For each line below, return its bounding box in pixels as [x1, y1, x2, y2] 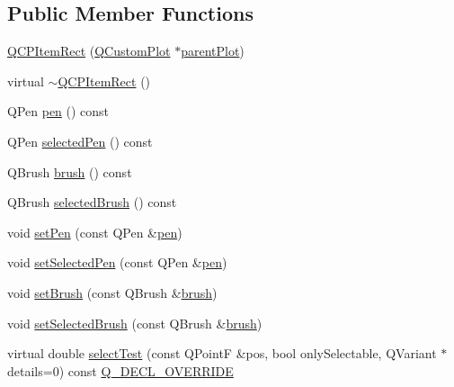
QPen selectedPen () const [7, 131, 153, 150]
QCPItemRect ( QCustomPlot [7, 41, 171, 60]
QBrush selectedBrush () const [7, 193, 177, 211]
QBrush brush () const [7, 162, 132, 181]
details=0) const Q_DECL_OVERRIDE [7, 361, 234, 380]
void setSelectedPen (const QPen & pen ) [7, 253, 227, 272]
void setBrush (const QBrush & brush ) [7, 283, 218, 301]
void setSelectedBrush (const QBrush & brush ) [7, 313, 263, 332]
